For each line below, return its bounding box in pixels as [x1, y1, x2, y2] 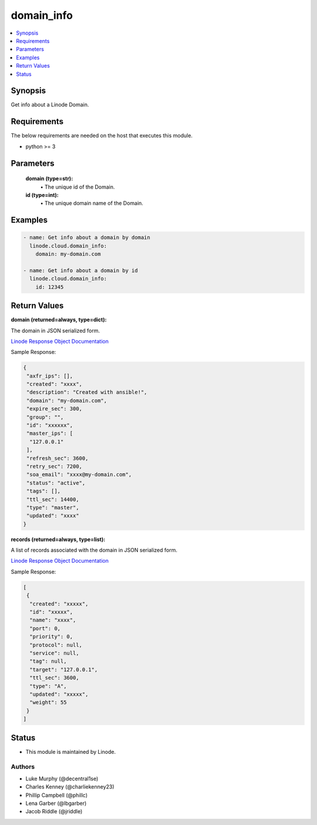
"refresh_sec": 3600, [26, 455, 89, 462]
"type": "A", [29, 683, 67, 689]
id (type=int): [25, 191, 59, 198]
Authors [11, 763, 35, 771]
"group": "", [26, 413, 64, 420]
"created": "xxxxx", [29, 600, 89, 607]
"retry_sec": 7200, [26, 463, 82, 470]
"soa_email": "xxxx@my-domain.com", [26, 471, 132, 478]
